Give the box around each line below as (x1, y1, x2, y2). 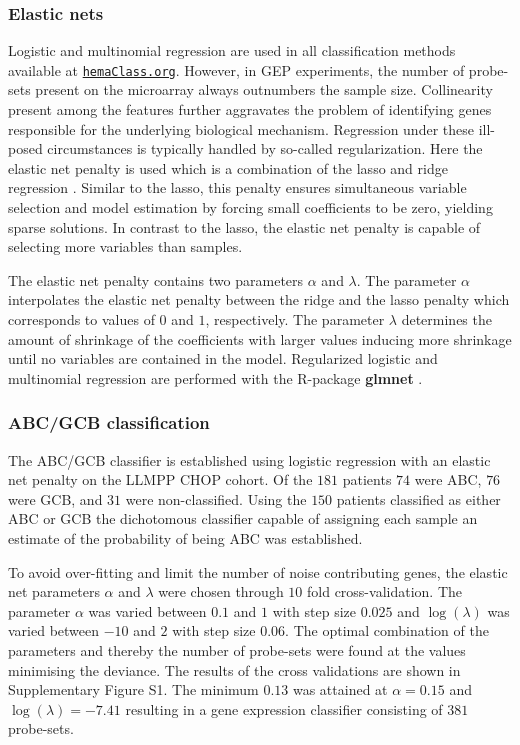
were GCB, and (8, 488, 103, 509)
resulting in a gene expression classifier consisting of (125, 698, 443, 719)
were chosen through (158, 581, 284, 602)
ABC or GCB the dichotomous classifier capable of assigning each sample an (8, 508, 478, 529)
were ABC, (414, 469, 482, 490)
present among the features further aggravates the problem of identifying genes (8, 99, 492, 120)
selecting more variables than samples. (8, 236, 243, 257)
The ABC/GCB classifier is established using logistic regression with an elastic (8, 449, 491, 470)
